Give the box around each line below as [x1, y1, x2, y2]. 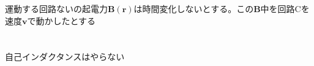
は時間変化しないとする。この [133, 2, 254, 15]
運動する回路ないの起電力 [5, 2, 108, 15]
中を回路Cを [260, 2, 310, 15]
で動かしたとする [27, 14, 96, 27]
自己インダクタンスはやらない [5, 50, 125, 62]
